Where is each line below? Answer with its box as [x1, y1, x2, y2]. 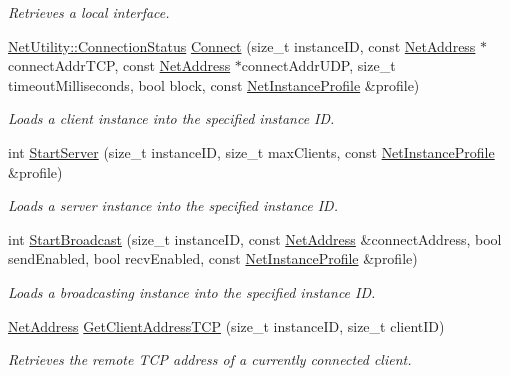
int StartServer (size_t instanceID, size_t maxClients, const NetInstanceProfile [8, 141, 495, 162]
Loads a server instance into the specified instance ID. [8, 195, 338, 216]
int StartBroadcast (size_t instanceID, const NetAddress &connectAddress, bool [8, 228, 502, 249]
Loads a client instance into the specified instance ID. [8, 108, 335, 129]
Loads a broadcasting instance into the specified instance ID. [8, 281, 376, 302]
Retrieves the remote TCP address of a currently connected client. [8, 349, 412, 370]
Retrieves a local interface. [8, 2, 170, 22]
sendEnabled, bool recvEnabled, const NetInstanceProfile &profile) [8, 248, 418, 269]
